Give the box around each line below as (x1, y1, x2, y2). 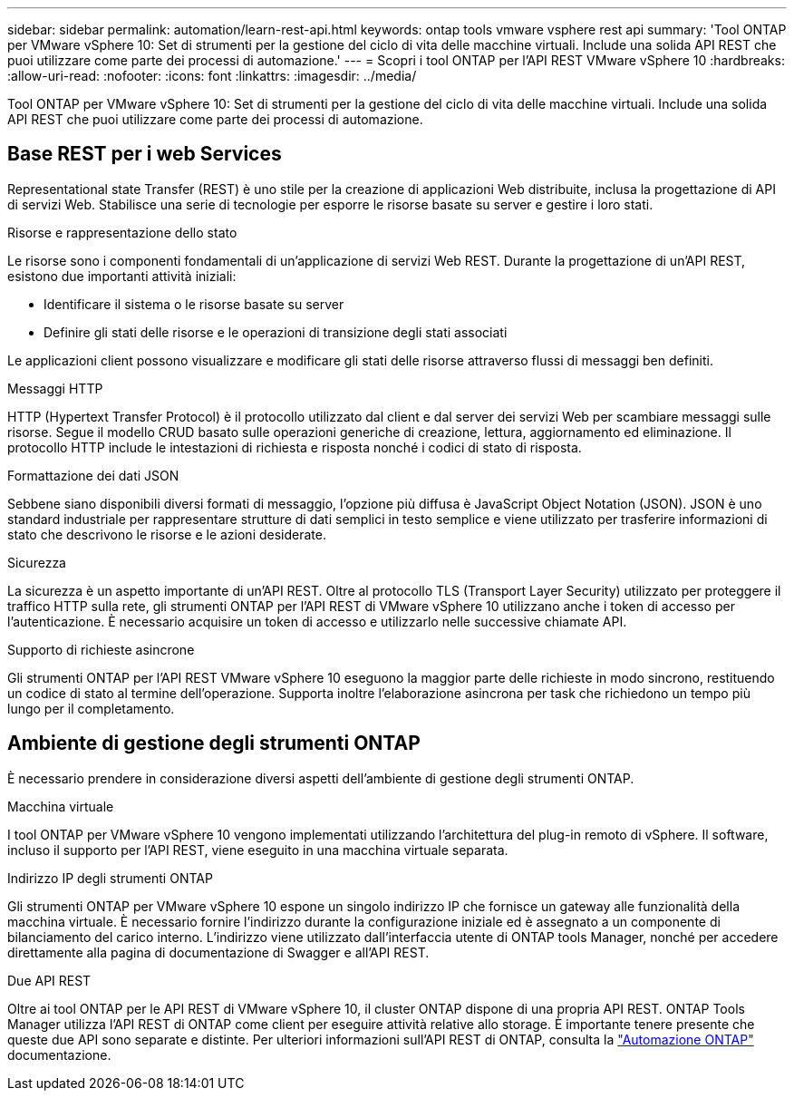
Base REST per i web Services (7, 142, 282, 166)
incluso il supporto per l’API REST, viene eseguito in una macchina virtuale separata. (7, 841, 508, 858)
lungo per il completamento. (7, 700, 175, 716)
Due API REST (7, 972, 92, 988)
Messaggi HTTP (7, 380, 103, 396)
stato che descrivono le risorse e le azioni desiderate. (7, 526, 326, 542)
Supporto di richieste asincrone (7, 641, 195, 657)
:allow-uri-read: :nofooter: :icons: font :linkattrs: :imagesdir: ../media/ (7, 68, 417, 83)
